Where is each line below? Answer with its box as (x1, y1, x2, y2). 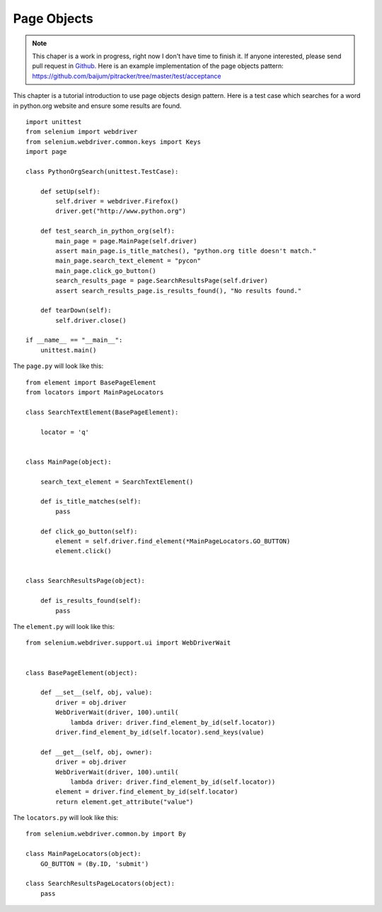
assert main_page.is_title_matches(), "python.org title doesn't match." (55, 247, 317, 255)
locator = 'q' (40, 428, 90, 436)
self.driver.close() (55, 316, 127, 324)
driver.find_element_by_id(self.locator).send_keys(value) (55, 728, 265, 736)
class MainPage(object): (25, 457, 112, 466)
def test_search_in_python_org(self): (40, 227, 175, 235)
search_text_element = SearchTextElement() (40, 477, 194, 486)
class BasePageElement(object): (25, 669, 138, 677)
